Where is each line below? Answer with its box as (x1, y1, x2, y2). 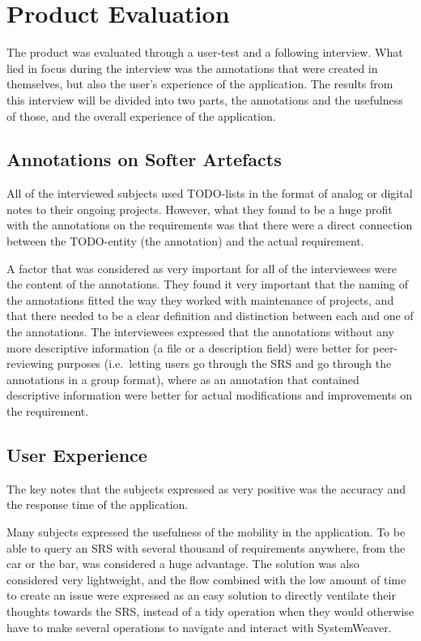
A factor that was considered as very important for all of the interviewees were (6, 259, 397, 276)
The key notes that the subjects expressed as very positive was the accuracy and (6, 480, 406, 497)
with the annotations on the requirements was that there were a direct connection (6, 216, 413, 233)
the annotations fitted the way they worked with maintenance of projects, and (6, 291, 394, 308)
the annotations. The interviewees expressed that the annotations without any (6, 323, 394, 340)
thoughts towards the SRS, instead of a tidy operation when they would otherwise (6, 602, 415, 619)
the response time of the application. (6, 496, 189, 513)
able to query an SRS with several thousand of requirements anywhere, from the (6, 539, 406, 556)
